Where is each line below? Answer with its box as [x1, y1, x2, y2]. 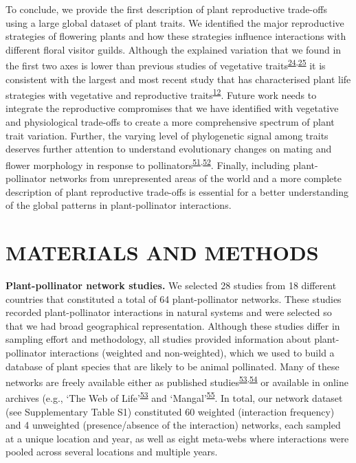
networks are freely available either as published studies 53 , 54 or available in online [5, 373, 348, 389]
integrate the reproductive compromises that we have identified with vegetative [5, 101, 339, 115]
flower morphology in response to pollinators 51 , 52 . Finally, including [5, 155, 290, 172]
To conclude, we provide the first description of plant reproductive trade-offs [5, 2, 327, 16]
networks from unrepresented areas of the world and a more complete [49, 171, 342, 185]
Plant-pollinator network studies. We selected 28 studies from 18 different [5, 278, 337, 292]
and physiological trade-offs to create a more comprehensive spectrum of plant [5, 115, 335, 129]
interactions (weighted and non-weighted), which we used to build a [49, 345, 335, 359]
